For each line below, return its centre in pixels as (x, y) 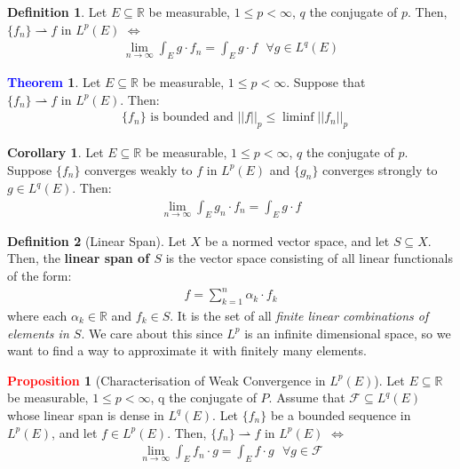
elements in (38, 333)
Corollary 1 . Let (56, 152)
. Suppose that (326, 82)
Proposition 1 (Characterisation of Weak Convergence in (167, 380)
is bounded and (192, 118)
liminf (298, 118)
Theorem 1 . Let (54, 82)
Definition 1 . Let (57, 12)
